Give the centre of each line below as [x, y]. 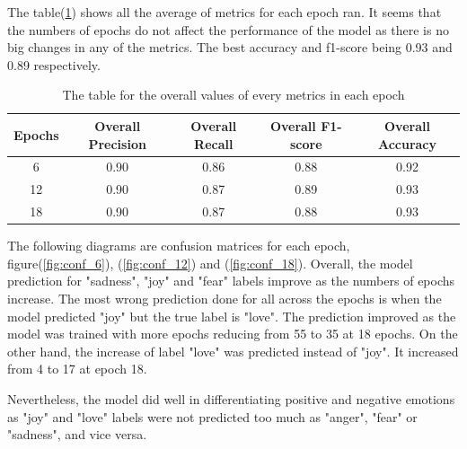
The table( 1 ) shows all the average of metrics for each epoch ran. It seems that [225, 12]
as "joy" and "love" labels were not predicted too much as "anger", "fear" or [212, 416]
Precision [117, 143]
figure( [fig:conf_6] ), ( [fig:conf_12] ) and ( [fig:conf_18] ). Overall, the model [210, 263]
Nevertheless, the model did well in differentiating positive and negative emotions [231, 398]
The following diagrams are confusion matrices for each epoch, [179, 246]
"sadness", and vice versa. [77, 434]
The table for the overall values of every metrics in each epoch [233, 95]
